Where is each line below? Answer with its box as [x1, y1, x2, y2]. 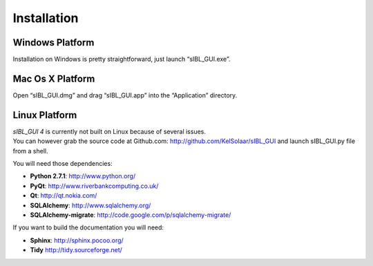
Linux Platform [12, 109, 77, 121]
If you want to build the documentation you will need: [12, 223, 164, 231]
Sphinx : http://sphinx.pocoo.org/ [30, 236, 124, 245]
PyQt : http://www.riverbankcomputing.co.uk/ [30, 182, 159, 190]
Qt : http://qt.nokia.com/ [30, 191, 97, 200]
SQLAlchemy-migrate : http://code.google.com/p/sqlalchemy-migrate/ [30, 211, 231, 219]
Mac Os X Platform [12, 73, 95, 84]
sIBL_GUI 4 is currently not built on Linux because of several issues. [12, 127, 207, 135]
